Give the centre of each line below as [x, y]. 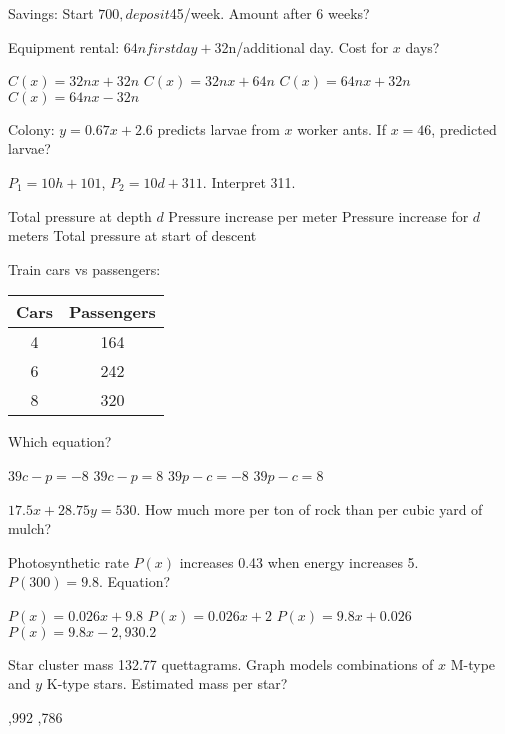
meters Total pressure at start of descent [132, 235]
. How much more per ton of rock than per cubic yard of [309, 508]
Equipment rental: [64, 46]
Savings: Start [51, 13]
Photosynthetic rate [68, 561]
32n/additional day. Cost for [301, 46]
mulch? [30, 528]
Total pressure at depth [80, 215]
